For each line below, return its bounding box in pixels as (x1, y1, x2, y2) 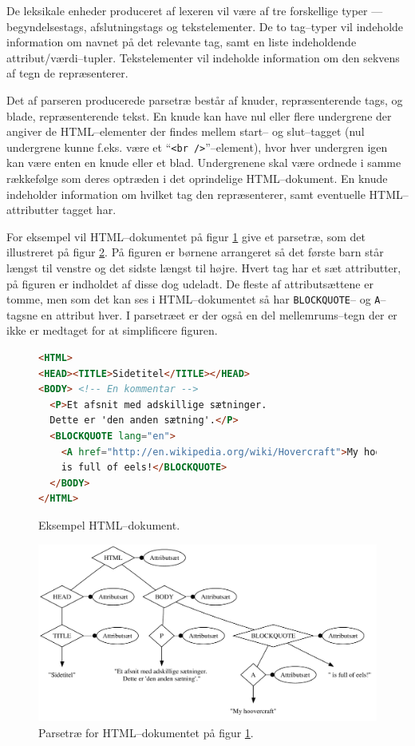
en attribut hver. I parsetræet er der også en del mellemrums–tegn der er (41, 306, 397, 323)
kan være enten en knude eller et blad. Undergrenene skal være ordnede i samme (6, 154, 401, 171)
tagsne (6, 306, 38, 323)
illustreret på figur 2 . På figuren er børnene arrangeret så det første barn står (6, 244, 384, 260)
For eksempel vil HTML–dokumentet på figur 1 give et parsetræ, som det (6, 228, 366, 244)
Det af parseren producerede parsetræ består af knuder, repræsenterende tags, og (6, 91, 403, 108)
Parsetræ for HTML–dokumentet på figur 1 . (38, 724, 254, 740)
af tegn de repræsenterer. (6, 65, 128, 81)
